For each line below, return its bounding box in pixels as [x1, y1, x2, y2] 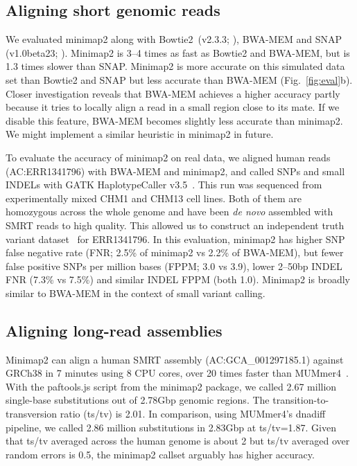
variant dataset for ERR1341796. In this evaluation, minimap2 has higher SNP [6, 231, 345, 246]
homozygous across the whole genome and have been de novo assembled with [6, 204, 333, 219]
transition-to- [272, 393, 329, 407]
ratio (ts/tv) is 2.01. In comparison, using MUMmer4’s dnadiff [60, 406, 326, 421]
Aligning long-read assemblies [6, 319, 223, 341]
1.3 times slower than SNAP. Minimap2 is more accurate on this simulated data [6, 59, 345, 73]
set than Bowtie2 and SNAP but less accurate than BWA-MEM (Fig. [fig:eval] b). [6, 72, 353, 87]
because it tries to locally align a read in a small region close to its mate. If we [6, 100, 340, 114]
